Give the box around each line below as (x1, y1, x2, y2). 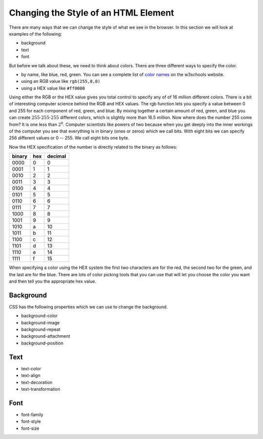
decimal (47, 153, 66, 160)
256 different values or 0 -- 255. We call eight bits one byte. (9, 135, 130, 141)
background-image (21, 320, 60, 325)
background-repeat (21, 326, 61, 332)
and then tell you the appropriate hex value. (9, 278, 96, 284)
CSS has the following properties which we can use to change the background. (9, 304, 168, 309)
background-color (21, 313, 58, 319)
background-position (21, 340, 63, 346)
